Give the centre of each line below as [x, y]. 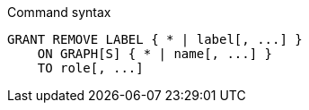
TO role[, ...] [90, 68]
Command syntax [59, 12]
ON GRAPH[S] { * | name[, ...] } [155, 54]
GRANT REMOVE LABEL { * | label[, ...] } [155, 39]
